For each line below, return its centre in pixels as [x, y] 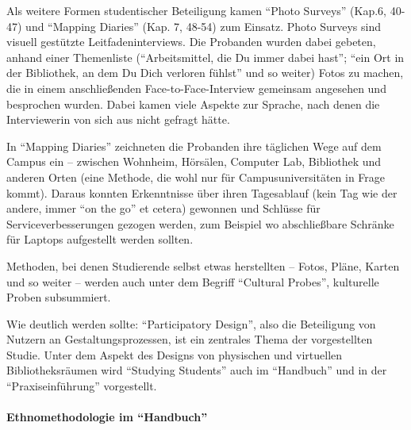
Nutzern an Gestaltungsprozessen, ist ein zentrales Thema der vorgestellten [190, 339]
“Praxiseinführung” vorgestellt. [82, 386]
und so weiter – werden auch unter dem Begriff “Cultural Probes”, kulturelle [193, 281]
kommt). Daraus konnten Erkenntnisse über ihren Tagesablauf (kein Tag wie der [202, 192]
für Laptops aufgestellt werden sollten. [100, 239]
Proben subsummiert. [59, 297]
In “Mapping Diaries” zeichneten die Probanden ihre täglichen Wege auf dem [194, 146]
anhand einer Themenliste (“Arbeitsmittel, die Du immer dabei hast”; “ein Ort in [205, 57]
